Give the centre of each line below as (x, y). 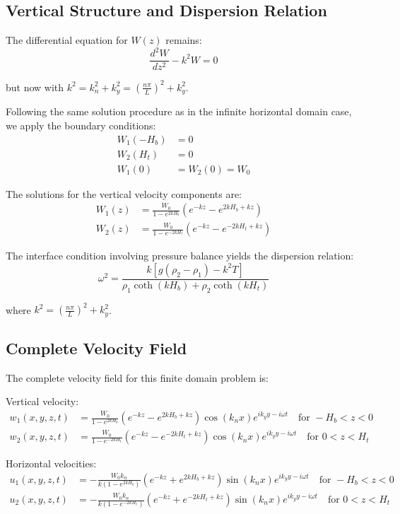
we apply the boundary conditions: (81, 125)
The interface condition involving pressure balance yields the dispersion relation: (180, 256)
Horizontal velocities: (51, 463)
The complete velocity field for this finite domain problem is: (137, 377)
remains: (184, 40)
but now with (35, 87)
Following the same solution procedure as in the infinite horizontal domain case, (179, 111)
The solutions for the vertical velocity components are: (124, 193)
